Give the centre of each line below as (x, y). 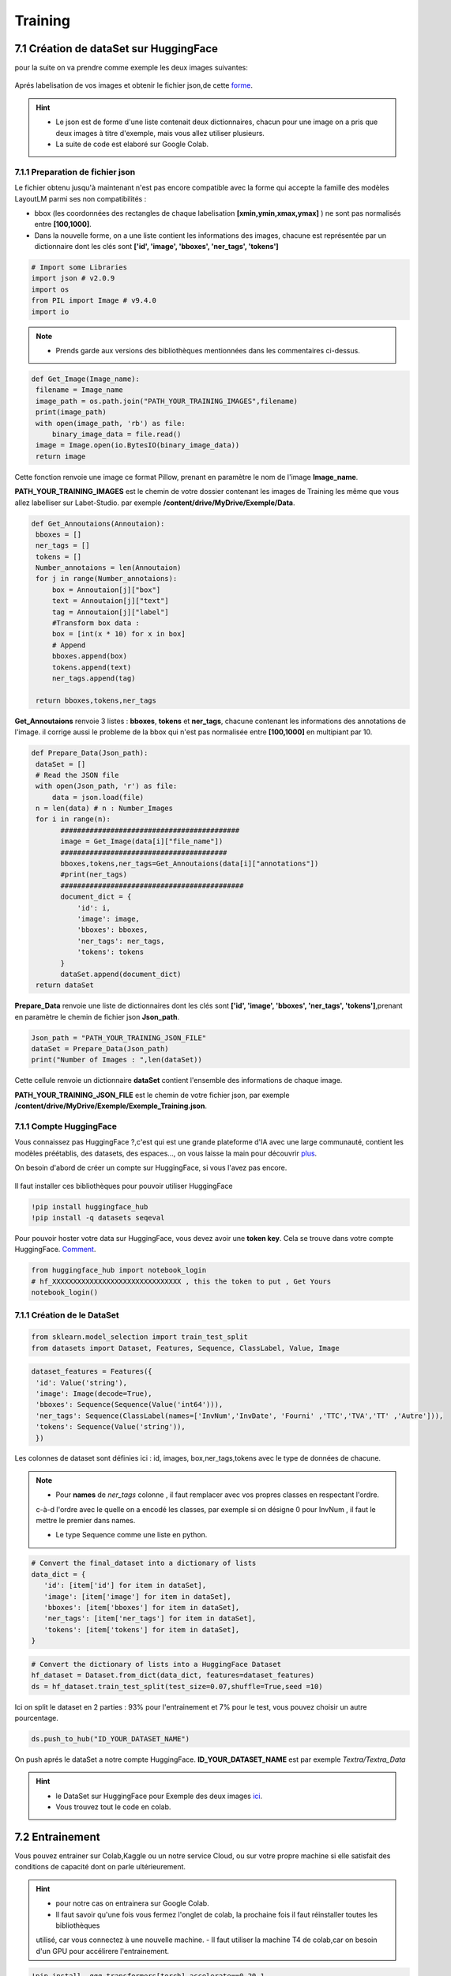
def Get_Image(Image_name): (85, 379)
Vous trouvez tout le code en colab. (113, 1807)
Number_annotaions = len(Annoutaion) (109, 568)
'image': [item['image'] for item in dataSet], (138, 1596)
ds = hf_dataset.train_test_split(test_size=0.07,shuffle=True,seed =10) (177, 1686)
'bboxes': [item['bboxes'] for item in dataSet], (142, 1607)
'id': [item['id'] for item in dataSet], (125, 1586)
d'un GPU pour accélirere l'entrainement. (103, 1951)
